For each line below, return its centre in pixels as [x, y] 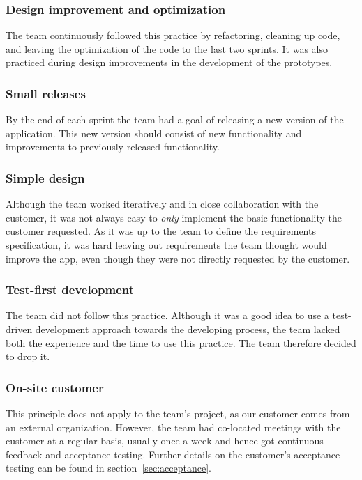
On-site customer [55, 387]
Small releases [46, 93]
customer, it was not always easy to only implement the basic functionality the [174, 217]
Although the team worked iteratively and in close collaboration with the [162, 204]
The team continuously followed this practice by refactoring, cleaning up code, [173, 35]
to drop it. [28, 356]
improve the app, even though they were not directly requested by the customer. [178, 258]
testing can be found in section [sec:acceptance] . [109, 468]
